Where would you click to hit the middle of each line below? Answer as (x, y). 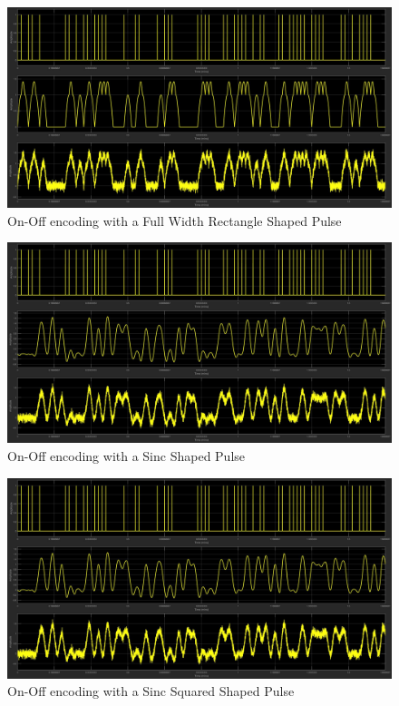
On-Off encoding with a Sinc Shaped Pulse (127, 456)
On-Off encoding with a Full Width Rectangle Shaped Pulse (175, 220)
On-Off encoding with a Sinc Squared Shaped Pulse (151, 691)
